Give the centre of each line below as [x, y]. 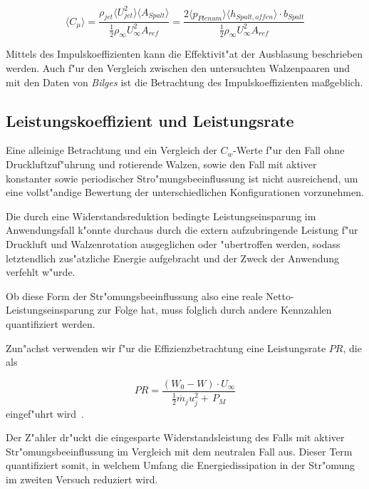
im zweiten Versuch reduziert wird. [82, 479]
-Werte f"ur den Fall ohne [289, 150]
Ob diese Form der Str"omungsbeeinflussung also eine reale [134, 295]
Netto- [280, 295]
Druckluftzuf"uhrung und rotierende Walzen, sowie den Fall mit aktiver [161, 164]
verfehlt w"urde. [41, 272]
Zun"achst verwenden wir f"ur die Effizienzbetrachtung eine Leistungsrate [166, 348]
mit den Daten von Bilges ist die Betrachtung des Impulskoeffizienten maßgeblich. [184, 82]
